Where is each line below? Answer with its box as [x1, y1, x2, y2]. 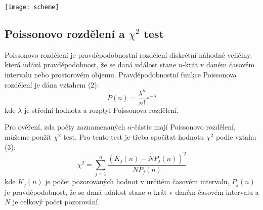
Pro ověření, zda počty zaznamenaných [5, 121, 125, 132]
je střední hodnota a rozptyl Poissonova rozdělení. [24, 104, 179, 115]
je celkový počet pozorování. [12, 196, 100, 207]
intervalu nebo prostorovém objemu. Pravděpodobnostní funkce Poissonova [5, 69, 237, 80]
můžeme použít [5, 131, 52, 142]
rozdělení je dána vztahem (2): [5, 79, 99, 90]
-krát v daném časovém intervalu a [151, 186, 259, 197]
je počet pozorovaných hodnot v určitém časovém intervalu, [45, 176, 230, 187]
